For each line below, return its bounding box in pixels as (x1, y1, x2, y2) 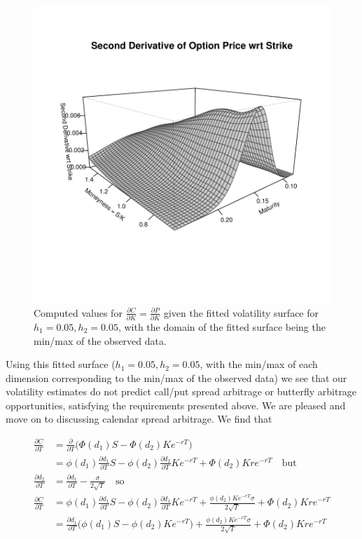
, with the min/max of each (200, 357, 318, 371)
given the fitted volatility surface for (163, 305, 319, 320)
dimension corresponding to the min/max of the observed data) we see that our (6, 370, 347, 385)
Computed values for (34, 305, 123, 320)
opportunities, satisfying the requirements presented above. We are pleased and (6, 397, 346, 412)
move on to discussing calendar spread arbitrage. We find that (6, 411, 272, 426)
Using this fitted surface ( (6, 357, 116, 371)
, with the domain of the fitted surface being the (118, 319, 326, 334)
